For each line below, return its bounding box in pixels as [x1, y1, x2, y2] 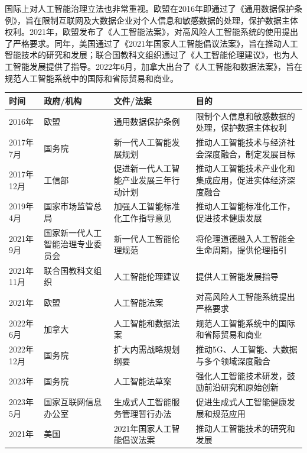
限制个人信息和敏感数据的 [195, 109, 295, 122]
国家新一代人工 [44, 226, 102, 238]
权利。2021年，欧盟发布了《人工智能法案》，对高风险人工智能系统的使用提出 [5, 25, 298, 38]
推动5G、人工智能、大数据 [195, 343, 298, 355]
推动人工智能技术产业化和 [195, 162, 295, 174]
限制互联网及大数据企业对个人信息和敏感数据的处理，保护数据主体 [41, 14, 298, 26]
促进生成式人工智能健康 [195, 396, 287, 408]
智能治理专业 [44, 238, 94, 250]
